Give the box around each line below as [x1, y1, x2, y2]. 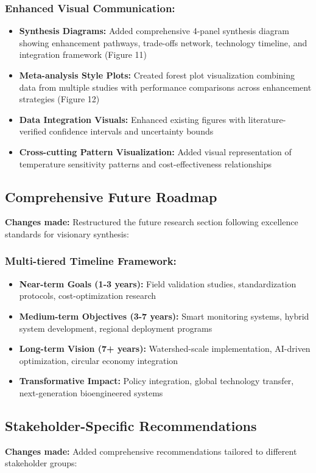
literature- [248, 113, 286, 125]
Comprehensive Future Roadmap [5, 187, 217, 206]
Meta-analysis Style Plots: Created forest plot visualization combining [19, 69, 295, 81]
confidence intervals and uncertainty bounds [49, 125, 214, 138]
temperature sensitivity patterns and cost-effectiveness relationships [19, 157, 272, 170]
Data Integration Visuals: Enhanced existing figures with [19, 113, 246, 125]
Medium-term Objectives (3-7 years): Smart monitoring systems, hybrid [19, 309, 309, 322]
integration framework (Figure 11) [19, 48, 147, 61]
